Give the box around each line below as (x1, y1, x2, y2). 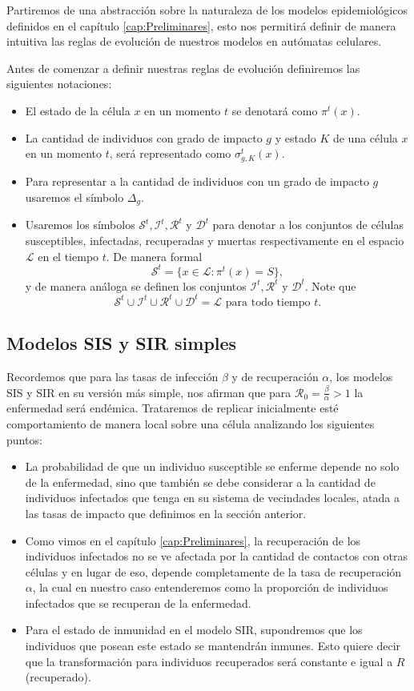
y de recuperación (231, 368, 319, 384)
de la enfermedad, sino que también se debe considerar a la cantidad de (25, 473, 376, 490)
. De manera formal (106, 247, 203, 264)
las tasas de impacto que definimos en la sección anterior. (25, 504, 307, 521)
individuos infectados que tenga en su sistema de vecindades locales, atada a (25, 489, 400, 506)
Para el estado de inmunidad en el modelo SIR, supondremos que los (25, 621, 363, 638)
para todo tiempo (225, 296, 311, 308)
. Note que (304, 277, 356, 294)
